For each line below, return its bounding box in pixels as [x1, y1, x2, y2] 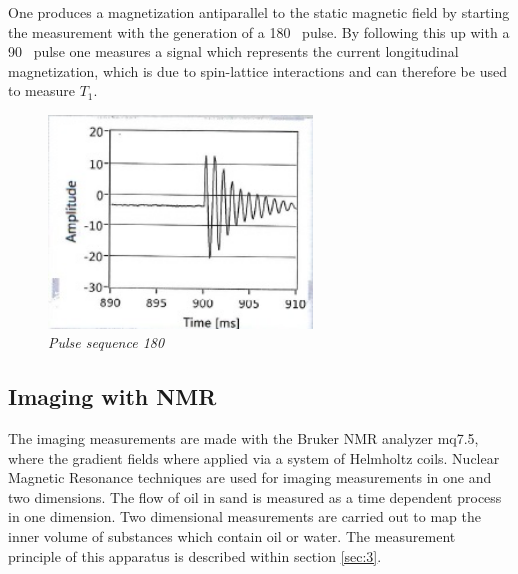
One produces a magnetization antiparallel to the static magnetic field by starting [8, 2, 510, 22]
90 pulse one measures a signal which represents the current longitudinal [8, 41, 459, 62]
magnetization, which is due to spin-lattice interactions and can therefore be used [8, 60, 507, 81]
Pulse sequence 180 [48, 332, 165, 353]
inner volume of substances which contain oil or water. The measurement [8, 526, 456, 547]
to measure [8, 80, 75, 101]
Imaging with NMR [8, 381, 217, 412]
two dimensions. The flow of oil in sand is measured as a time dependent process [8, 486, 502, 507]
